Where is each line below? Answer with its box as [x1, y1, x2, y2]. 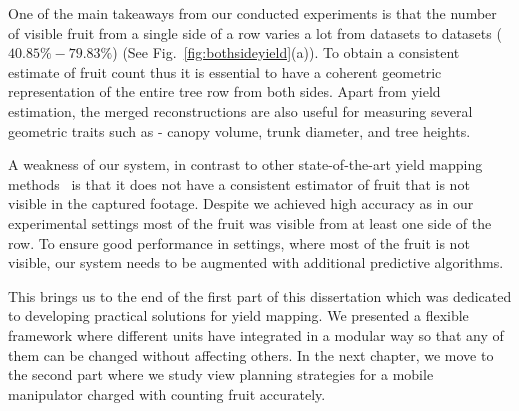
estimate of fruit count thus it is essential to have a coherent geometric [8, 61, 442, 82]
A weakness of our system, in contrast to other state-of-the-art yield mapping [8, 154, 483, 175]
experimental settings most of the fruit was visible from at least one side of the [8, 212, 492, 233]
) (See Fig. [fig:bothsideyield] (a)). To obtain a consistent [112, 42, 460, 63]
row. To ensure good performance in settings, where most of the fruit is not [8, 232, 470, 253]
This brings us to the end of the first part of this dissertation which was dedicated [8, 285, 512, 306]
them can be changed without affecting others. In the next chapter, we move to [8, 344, 494, 365]
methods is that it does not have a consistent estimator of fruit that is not [8, 173, 470, 194]
